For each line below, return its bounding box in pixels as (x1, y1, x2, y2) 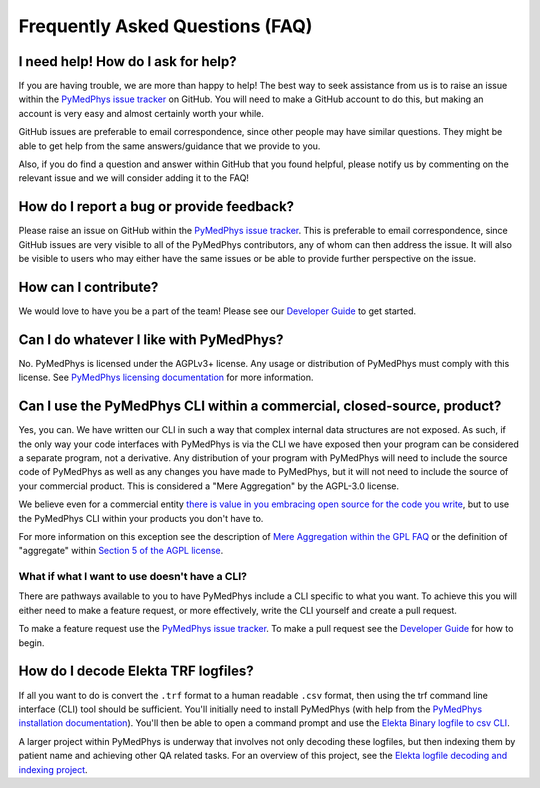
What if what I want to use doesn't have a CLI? (18, 570, 247, 584)
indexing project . (18, 763, 89, 775)
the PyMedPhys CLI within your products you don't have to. (18, 512, 264, 524)
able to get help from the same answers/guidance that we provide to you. (18, 140, 321, 152)
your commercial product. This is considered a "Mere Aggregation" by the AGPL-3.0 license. (18, 480, 400, 492)
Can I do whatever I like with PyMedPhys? (18, 331, 284, 348)
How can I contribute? (18, 278, 159, 295)
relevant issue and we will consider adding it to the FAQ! (18, 172, 250, 184)
